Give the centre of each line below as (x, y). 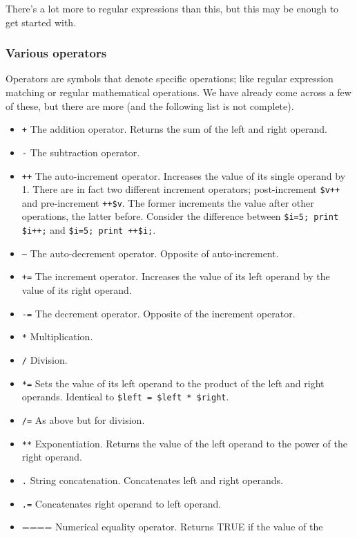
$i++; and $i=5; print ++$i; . (89, 230)
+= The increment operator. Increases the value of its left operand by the (176, 276)
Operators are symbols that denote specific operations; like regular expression (170, 78)
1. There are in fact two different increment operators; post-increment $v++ (181, 189)
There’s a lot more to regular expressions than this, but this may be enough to (172, 8)
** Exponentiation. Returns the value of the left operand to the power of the (184, 443)
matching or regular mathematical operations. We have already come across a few (178, 92)
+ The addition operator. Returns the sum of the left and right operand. (174, 129)
